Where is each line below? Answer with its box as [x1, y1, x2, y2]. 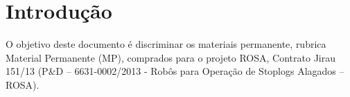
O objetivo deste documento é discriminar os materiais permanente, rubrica [6, 37, 326, 51]
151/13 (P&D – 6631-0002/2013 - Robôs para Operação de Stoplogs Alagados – [6, 64, 344, 78]
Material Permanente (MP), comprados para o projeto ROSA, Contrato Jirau [6, 50, 335, 64]
